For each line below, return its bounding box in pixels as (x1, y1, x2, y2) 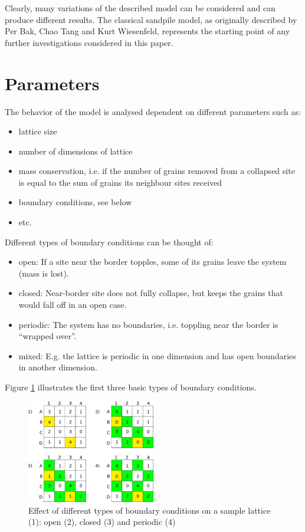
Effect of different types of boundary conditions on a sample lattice (28, 504, 271, 516)
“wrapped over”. (18, 330, 77, 342)
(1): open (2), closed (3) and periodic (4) (28, 515, 176, 528)
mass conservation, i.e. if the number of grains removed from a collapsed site (18, 165, 295, 177)
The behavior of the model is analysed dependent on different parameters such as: (5, 105, 301, 117)
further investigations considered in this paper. (5, 36, 173, 48)
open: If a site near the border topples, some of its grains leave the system (18, 255, 287, 268)
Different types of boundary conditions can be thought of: (5, 235, 214, 248)
